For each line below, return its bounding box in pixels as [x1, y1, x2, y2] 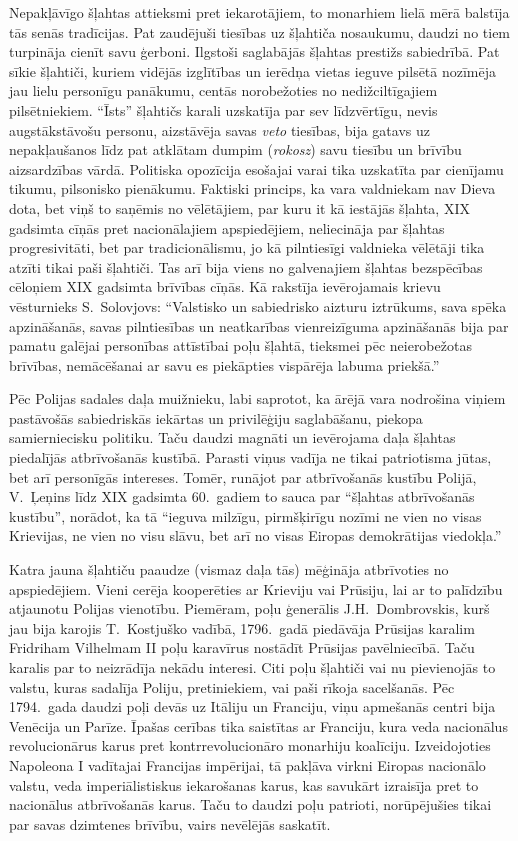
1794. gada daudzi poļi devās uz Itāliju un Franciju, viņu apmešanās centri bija [9, 696, 496, 717]
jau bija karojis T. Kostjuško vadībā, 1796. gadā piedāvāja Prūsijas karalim [9, 617, 475, 638]
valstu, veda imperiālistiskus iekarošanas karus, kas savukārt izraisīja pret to [9, 774, 479, 795]
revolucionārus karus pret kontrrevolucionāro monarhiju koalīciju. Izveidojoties [9, 735, 491, 756]
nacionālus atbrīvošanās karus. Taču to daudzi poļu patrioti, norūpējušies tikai [9, 794, 492, 815]
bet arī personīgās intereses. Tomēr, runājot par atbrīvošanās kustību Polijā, [9, 466, 477, 487]
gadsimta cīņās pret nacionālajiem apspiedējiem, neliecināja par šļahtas [9, 217, 445, 238]
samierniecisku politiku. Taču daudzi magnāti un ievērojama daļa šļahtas [9, 427, 456, 448]
